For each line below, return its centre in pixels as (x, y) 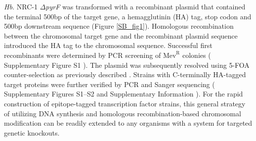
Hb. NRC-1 (21, 6)
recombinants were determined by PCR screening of (83, 55)
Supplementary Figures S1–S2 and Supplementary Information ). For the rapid (124, 94)
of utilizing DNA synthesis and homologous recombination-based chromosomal (123, 113)
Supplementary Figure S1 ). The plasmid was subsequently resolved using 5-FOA (127, 65)
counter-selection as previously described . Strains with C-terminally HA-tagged (125, 74)
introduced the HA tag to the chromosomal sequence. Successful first (108, 45)
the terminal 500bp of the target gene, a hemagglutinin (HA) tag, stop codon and (128, 16)
